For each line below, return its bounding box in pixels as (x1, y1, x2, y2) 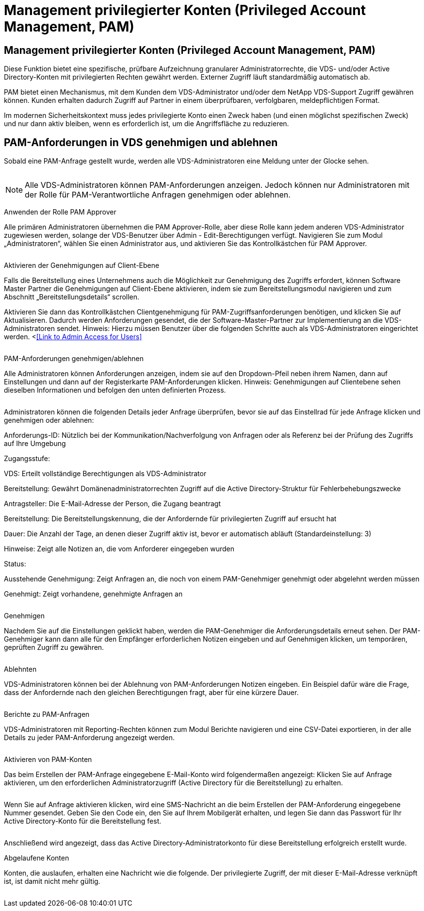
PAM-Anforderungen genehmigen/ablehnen (4, 354, 144, 363)
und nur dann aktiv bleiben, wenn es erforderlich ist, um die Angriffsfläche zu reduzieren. (4, 119, 289, 128)
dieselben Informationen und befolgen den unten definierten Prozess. (4, 386, 226, 395)
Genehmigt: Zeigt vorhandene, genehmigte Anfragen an (4, 590, 183, 598)
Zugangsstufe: (4, 454, 50, 463)
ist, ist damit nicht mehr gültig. (4, 877, 100, 886)
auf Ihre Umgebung (4, 439, 66, 448)
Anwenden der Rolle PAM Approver (4, 208, 116, 216)
